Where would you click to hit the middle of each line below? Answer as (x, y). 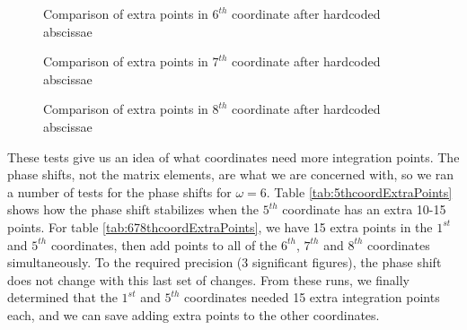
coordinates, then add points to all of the (164, 244)
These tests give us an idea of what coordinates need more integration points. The (233, 156)
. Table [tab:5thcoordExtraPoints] (359, 191)
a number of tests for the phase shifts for (119, 191)
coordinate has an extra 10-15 (364, 209)
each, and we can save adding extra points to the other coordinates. (194, 314)
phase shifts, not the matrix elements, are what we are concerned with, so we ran (231, 174)
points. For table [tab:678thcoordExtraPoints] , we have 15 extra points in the (220, 226)
